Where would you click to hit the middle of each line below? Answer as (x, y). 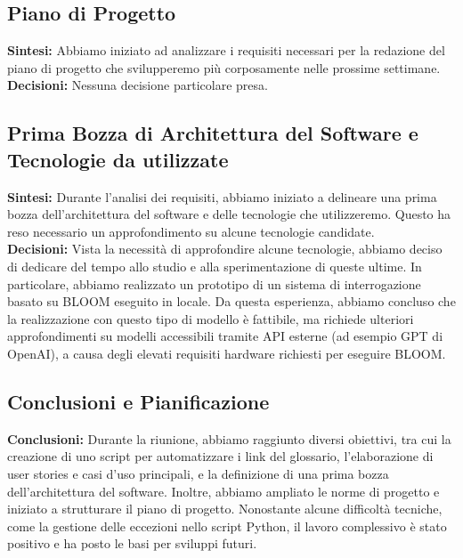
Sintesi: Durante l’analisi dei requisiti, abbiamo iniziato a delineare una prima (222, 196)
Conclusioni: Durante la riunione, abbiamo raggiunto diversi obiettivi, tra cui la (229, 438)
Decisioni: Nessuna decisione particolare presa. (138, 85)
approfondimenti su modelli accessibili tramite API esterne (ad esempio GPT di (225, 336)
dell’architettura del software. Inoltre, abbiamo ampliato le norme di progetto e (223, 491)
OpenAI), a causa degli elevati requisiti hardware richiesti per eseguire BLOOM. (227, 353)
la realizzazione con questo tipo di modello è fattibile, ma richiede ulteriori (211, 318)
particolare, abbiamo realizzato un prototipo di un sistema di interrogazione (214, 283)
